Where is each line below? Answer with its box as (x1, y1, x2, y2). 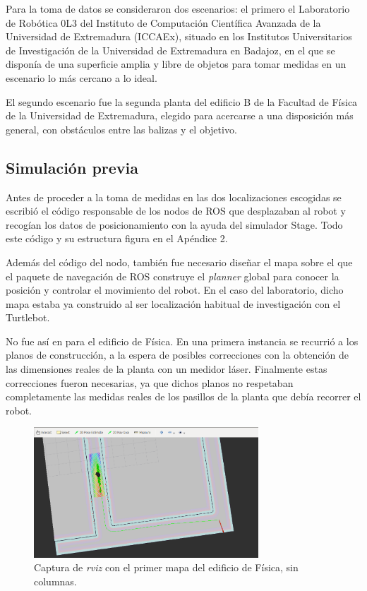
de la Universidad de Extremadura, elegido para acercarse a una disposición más (6, 108, 354, 123)
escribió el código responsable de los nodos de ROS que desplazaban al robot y (6, 203, 346, 218)
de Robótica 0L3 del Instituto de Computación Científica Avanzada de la (6, 15, 321, 30)
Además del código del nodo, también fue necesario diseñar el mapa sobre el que (6, 254, 353, 269)
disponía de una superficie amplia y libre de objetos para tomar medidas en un (6, 56, 347, 71)
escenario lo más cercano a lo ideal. (6, 70, 157, 85)
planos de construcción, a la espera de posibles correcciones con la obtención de (6, 347, 349, 362)
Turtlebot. (6, 310, 50, 325)
